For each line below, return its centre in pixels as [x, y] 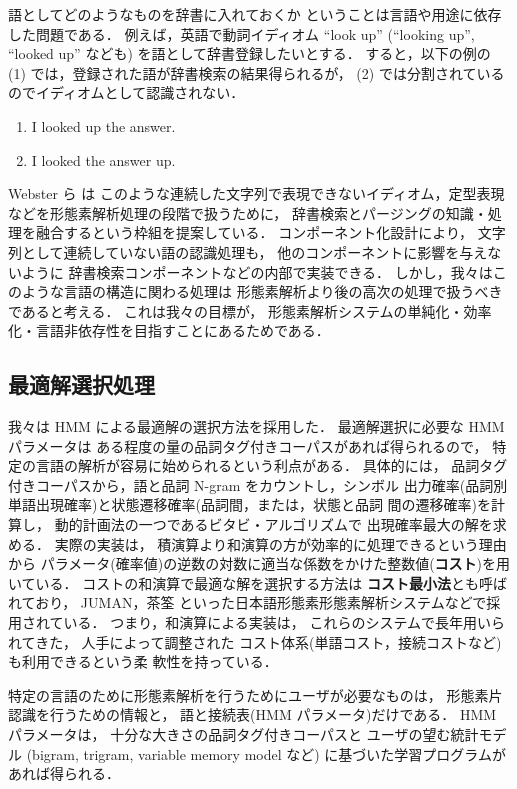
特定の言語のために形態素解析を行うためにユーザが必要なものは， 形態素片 [255, 694]
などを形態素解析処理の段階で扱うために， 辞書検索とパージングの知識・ [248, 212]
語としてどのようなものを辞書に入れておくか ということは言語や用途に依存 [255, 14]
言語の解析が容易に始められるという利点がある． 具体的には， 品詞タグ [271, 465]
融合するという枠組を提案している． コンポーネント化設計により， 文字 [270, 232]
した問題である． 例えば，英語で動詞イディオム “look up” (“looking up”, [241, 33]
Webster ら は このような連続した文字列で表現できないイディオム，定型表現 [256, 193]
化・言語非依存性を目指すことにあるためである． [169, 330]
